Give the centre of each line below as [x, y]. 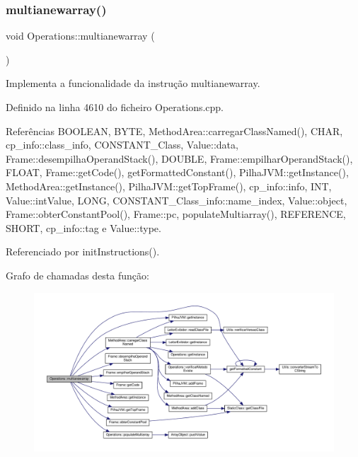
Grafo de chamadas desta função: [77, 275]
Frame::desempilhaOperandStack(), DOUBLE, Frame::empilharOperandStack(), [179, 158]
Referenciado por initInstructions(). [83, 251]
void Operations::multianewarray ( [80, 36]
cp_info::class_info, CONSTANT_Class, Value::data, [122, 145]
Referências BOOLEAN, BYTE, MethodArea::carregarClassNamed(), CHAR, [174, 131]
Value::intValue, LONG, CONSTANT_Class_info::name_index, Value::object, [177, 200]
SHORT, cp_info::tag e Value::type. [83, 227]
